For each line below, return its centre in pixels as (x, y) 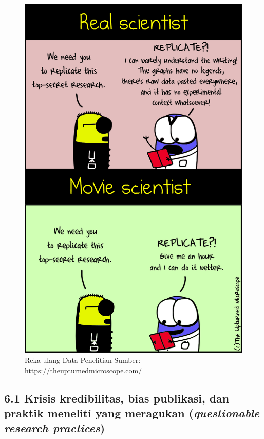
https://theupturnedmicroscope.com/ (83, 370)
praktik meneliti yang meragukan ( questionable (132, 413)
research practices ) (55, 428)
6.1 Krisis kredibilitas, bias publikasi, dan (117, 398)
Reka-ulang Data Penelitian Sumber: (83, 360)
